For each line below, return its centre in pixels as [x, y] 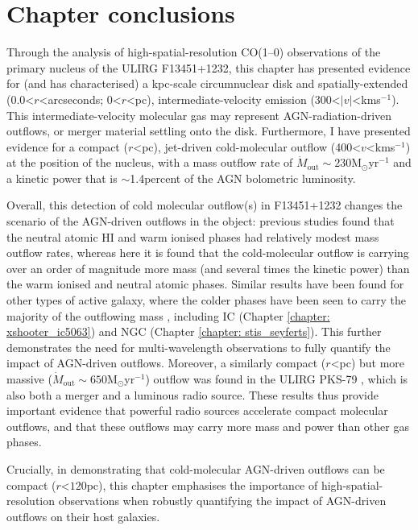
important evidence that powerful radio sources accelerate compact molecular [197, 410]
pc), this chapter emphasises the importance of [202, 484]
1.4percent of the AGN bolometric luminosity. [243, 178]
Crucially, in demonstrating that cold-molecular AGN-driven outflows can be [196, 468]
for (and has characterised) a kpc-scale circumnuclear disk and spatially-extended [207, 83]
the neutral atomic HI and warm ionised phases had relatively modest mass [193, 236]
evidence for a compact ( [67, 146]
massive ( [29, 379]
